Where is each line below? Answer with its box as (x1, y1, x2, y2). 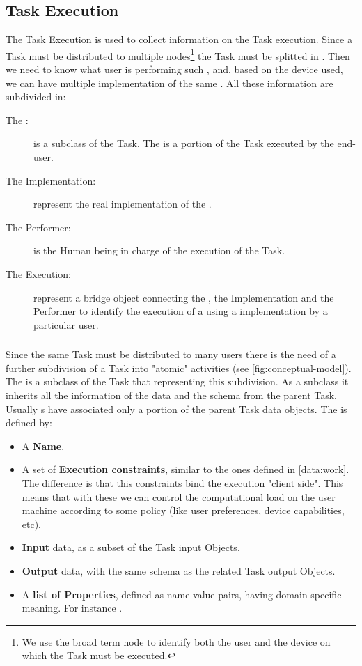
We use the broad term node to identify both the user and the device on (22, 634, 331, 649)
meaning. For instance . (22, 601, 123, 615)
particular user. (33, 317, 99, 332)
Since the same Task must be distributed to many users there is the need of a (6, 347, 336, 362)
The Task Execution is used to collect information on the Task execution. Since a (6, 32, 352, 47)
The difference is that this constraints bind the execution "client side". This (22, 476, 343, 490)
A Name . (22, 438, 65, 453)
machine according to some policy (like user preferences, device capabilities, (22, 503, 345, 518)
